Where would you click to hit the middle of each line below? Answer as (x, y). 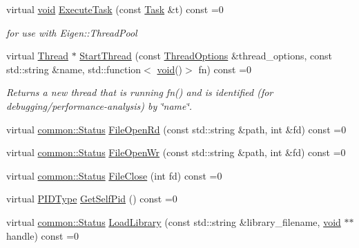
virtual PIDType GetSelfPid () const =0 (92, 199)
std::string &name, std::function (74, 69)
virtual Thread (37, 56)
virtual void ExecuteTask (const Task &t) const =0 (115, 9)
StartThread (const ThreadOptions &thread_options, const (206, 56)
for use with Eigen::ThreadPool (72, 32)
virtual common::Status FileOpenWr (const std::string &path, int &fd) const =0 (176, 152)
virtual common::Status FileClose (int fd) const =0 (114, 175)
